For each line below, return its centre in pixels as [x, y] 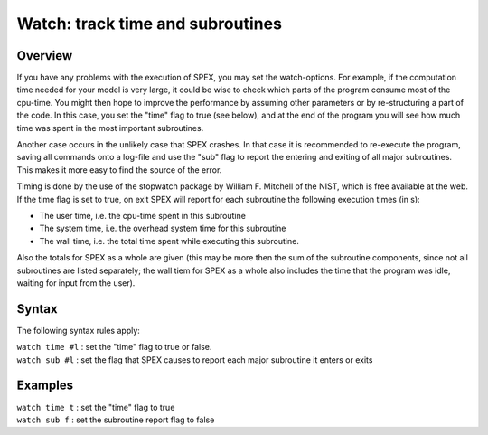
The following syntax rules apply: [78, 330]
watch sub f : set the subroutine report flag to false [116, 420]
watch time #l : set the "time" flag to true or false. [114, 347]
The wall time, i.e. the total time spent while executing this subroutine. [169, 241]
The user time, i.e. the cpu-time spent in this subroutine [142, 215]
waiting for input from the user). [76, 283]
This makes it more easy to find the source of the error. [119, 170]
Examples [45, 386]
